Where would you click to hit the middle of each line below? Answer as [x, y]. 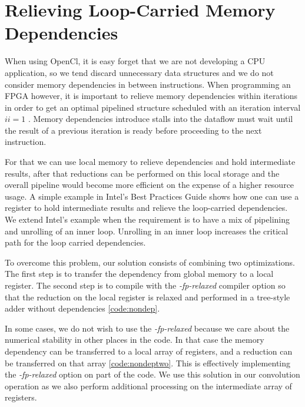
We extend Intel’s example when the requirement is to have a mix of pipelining [147, 219]
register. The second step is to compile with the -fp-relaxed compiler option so [145, 285]
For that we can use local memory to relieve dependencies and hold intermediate [150, 162]
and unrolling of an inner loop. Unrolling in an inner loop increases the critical [147, 231]
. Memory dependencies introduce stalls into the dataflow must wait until [161, 119]
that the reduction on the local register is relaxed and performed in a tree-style [147, 297]
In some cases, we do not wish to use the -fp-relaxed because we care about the [147, 328]
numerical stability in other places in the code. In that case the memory [135, 340]
